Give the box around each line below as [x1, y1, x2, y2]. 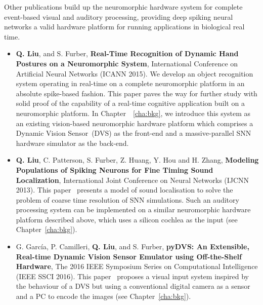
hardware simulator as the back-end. [16, 137, 129, 148]
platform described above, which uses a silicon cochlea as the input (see [16, 214, 238, 224]
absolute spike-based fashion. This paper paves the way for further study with [16, 88, 257, 98]
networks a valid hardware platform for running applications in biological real [4, 21, 245, 32]
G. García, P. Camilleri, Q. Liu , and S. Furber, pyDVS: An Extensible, [16, 241, 249, 252]
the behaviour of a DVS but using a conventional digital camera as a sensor [16, 281, 250, 291]
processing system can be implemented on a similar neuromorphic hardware [16, 204, 251, 215]
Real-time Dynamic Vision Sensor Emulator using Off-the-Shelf [16, 251, 242, 261]
